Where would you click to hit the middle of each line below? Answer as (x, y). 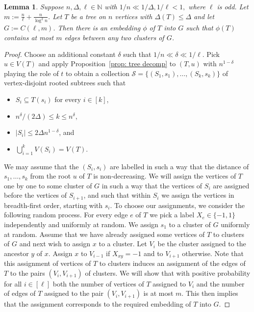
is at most (158, 293)
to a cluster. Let (123, 244)
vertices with (134, 16)
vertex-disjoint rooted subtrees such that (65, 83)
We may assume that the (41, 166)
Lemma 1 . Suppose (34, 6)
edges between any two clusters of (114, 38)
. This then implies (210, 293)
